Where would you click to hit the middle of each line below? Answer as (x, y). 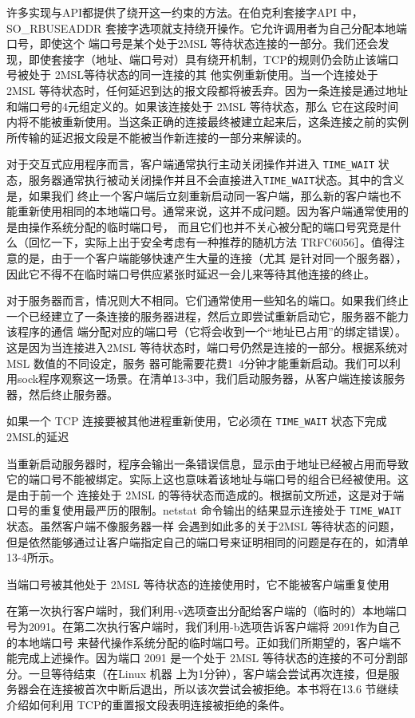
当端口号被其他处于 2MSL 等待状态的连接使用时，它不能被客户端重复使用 (198, 584)
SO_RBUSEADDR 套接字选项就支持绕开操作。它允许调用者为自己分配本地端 (207, 28)
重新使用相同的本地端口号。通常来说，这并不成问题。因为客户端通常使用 (207, 211)
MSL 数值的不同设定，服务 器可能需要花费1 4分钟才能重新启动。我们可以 (198, 363)
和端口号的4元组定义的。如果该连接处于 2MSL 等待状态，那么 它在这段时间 (203, 106)
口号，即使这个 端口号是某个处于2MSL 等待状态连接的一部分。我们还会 (192, 43)
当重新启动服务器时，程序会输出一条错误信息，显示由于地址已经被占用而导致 (207, 463)
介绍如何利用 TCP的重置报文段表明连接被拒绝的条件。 (149, 704)
